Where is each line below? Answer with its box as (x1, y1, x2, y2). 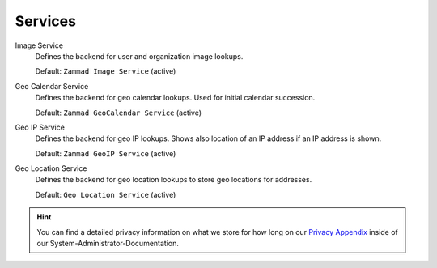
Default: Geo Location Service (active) (35, 189, 176, 199)
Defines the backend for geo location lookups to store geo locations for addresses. (35, 175, 312, 185)
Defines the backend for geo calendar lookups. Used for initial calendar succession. (35, 93, 316, 103)
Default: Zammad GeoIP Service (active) (35, 148, 176, 158)
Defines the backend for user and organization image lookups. (35, 51, 244, 61)
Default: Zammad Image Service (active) (35, 66, 176, 76)
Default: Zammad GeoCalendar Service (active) (35, 108, 202, 117)
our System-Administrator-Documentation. (36, 239, 180, 249)
